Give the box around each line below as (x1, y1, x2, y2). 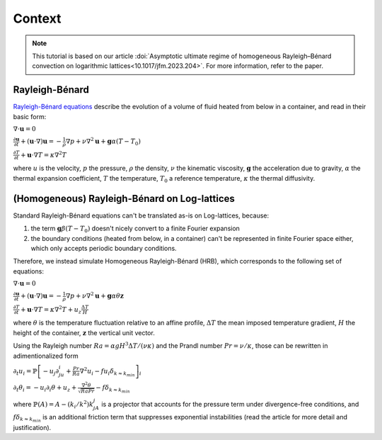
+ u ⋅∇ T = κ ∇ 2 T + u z (20, 305, 82, 315)
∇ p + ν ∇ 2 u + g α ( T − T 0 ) (65, 136, 141, 147)
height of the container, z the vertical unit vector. (13, 328, 155, 337)
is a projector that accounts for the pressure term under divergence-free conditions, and (101, 400, 359, 408)
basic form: (13, 112, 47, 120)
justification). (13, 423, 52, 431)
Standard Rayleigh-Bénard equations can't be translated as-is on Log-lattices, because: (13, 211, 270, 220)
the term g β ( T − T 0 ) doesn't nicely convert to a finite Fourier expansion (30, 224, 241, 234)
